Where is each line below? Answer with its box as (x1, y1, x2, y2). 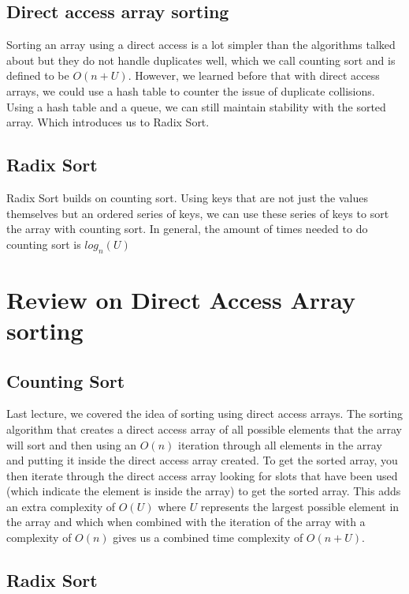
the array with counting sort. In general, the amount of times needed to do (6, 220, 368, 237)
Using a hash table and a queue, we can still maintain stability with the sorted (6, 98, 386, 115)
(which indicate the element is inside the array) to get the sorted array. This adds (6, 483, 401, 499)
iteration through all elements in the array (177, 436, 382, 453)
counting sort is (6, 235, 81, 252)
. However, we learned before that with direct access (128, 67, 380, 84)
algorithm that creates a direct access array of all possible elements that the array (6, 420, 402, 437)
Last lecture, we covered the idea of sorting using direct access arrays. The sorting (6, 405, 403, 422)
